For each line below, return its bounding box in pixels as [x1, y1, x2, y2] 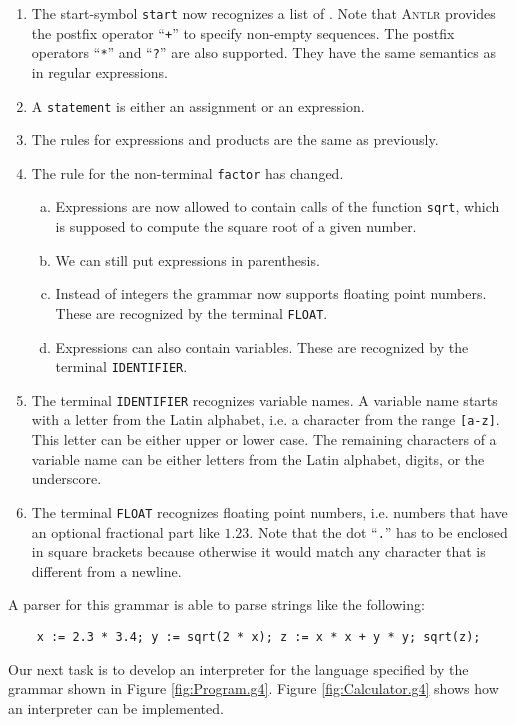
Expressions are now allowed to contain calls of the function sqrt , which [55, 196, 500, 217]
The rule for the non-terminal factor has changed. [31, 162, 344, 183]
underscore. [31, 468, 102, 489]
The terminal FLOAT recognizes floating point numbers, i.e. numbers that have [31, 501, 508, 522]
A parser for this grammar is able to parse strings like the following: [8, 594, 425, 615]
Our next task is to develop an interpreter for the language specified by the [8, 658, 469, 679]
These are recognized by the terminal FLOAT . [55, 302, 328, 323]
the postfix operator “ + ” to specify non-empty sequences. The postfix [31, 22, 455, 43]
